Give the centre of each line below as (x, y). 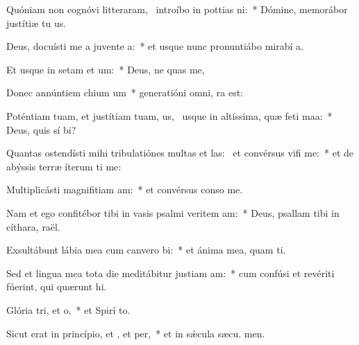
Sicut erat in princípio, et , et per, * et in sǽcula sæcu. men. (136, 333)
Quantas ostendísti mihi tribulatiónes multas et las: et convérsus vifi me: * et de (180, 153)
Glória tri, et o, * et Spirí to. (68, 309)
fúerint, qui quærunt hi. (57, 286)
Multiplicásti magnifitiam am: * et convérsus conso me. (125, 189)
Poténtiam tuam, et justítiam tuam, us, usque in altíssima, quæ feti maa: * (169, 115)
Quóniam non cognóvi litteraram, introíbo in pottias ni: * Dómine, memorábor (177, 9)
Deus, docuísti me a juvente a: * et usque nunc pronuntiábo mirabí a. (155, 46)
